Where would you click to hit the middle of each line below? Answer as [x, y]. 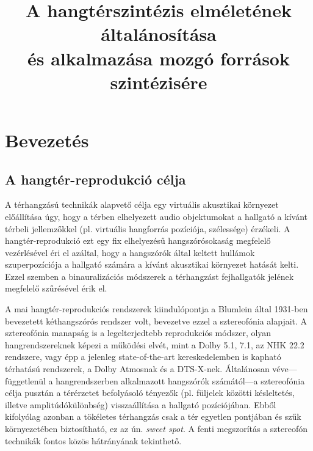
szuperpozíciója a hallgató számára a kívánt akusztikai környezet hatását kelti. [152, 264]
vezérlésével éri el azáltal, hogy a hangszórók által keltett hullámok [130, 252]
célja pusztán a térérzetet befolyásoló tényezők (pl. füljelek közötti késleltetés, [150, 393]
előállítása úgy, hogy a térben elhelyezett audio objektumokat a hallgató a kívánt [156, 216]
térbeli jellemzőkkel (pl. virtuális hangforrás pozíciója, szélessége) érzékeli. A [148, 228]
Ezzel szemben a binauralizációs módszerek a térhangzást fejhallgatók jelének [149, 276]
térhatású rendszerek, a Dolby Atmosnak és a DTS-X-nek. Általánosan [137, 369]
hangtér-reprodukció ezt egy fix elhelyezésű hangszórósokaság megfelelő [138, 240]
